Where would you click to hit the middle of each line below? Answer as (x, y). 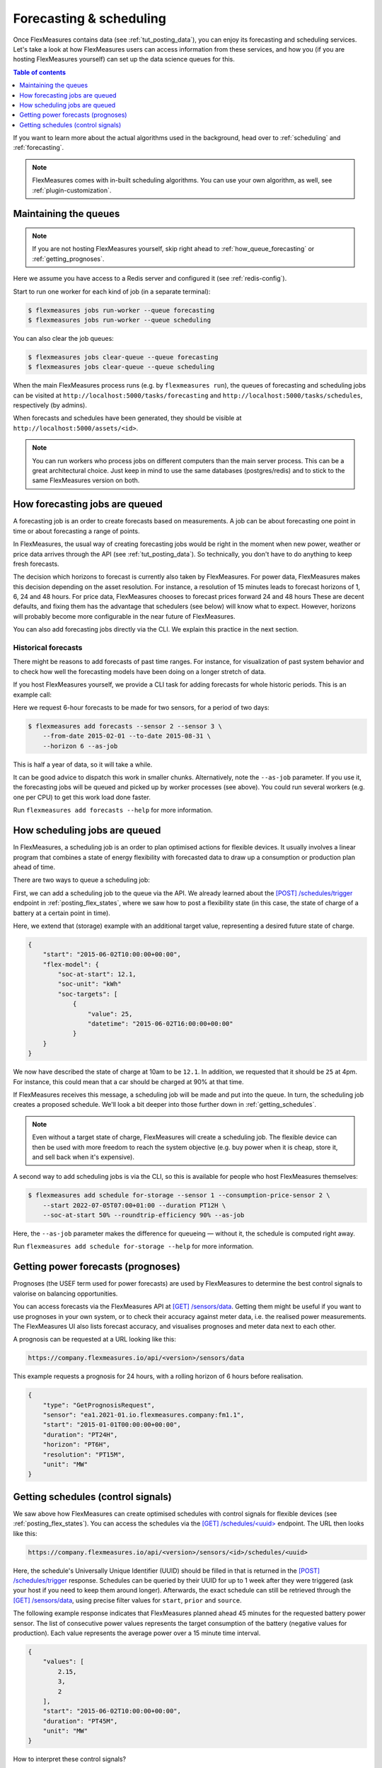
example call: (33, 694)
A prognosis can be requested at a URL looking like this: (94, 1339)
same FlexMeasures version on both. (86, 480)
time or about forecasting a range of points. (76, 531)
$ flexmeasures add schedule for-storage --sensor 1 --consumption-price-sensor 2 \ (179, 1196)
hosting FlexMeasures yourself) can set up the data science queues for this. (124, 59)
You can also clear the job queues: (64, 338)
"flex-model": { (71, 964)
